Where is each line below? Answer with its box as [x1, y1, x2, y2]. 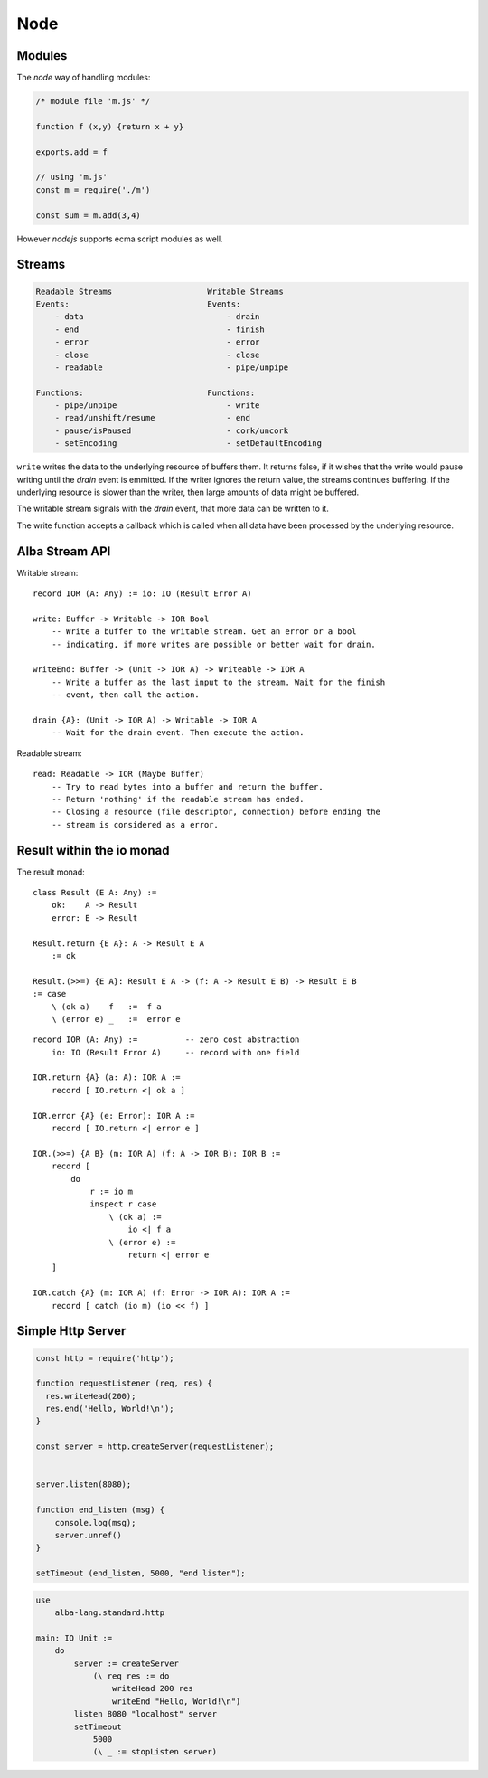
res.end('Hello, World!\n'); [45, 1404, 175, 1414]
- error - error [54, 337, 260, 347]
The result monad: [16, 866, 85, 877]
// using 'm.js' [35, 172, 108, 183]
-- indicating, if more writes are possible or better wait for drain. [51, 638, 376, 649]
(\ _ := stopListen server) [92, 1746, 217, 1757]
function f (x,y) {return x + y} [35, 121, 184, 131]
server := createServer [73, 1658, 180, 1669]
